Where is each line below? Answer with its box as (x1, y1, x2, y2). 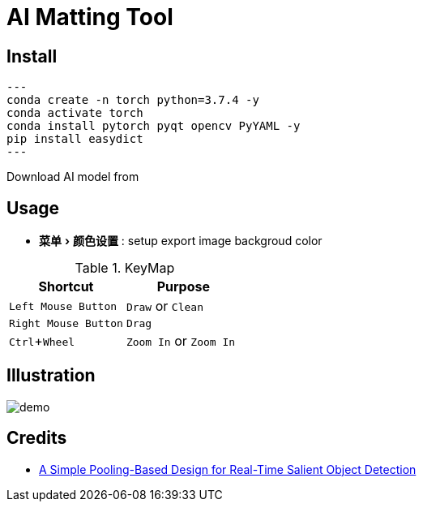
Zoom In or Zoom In (126, 333, 236, 350)
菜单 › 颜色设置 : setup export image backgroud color (39, 234, 323, 248)
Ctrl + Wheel (9, 333, 75, 350)
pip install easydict (6, 132, 143, 146)
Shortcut (38, 278, 94, 295)
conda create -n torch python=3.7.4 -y (6, 93, 259, 107)
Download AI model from (6, 170, 139, 184)
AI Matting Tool (6, 3, 173, 31)
